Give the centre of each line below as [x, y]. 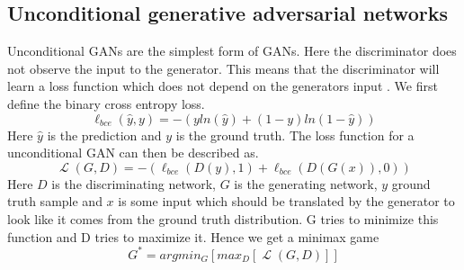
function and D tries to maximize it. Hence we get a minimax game [193, 236]
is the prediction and [104, 135]
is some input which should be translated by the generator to [286, 201]
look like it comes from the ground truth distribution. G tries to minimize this [223, 218]
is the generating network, [306, 183]
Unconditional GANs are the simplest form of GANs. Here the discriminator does [232, 51]
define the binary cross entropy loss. [106, 103]
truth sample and [55, 201]
